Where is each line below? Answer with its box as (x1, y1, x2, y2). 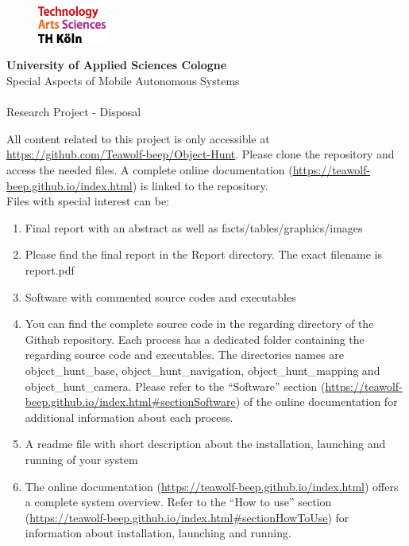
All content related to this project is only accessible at (6, 130, 270, 146)
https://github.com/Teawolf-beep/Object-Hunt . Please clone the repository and (6, 146, 395, 162)
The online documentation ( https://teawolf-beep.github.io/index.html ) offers (25, 478, 399, 494)
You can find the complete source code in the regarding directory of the (25, 315, 374, 332)
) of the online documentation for (235, 393, 398, 410)
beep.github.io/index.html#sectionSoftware (25, 393, 236, 410)
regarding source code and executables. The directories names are (25, 346, 344, 363)
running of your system (25, 450, 138, 467)
